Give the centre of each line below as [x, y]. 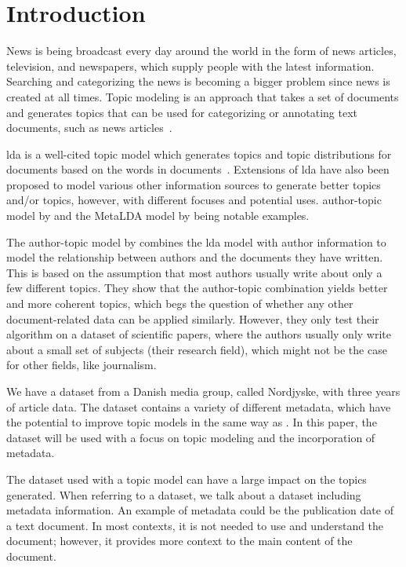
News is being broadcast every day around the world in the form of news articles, [201, 51]
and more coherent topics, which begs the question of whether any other [180, 304]
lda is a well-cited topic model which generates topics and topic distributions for [199, 154]
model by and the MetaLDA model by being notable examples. [158, 216]
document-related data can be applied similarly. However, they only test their [193, 318]
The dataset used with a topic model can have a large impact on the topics [187, 479]
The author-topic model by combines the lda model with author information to [196, 241]
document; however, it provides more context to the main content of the [179, 541]
